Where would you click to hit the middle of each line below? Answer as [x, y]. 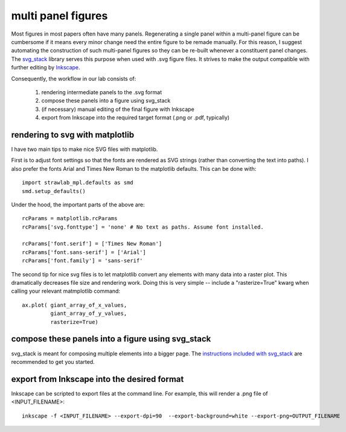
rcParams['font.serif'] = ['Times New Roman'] [92, 244]
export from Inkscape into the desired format [98, 379]
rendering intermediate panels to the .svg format [102, 92]
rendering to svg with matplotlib [73, 135]
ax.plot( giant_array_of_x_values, [75, 305]
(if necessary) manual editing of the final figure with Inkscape [118, 109]
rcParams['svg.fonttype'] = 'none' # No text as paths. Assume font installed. [143, 227]
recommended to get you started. [53, 361]
